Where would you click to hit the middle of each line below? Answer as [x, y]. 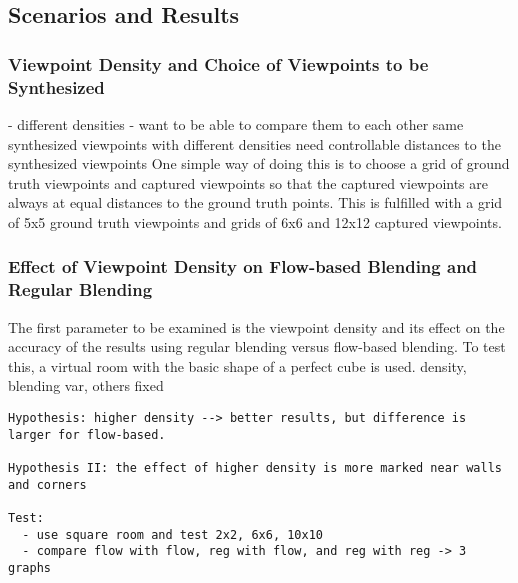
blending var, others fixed [86, 385]
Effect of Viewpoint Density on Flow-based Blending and [243, 266]
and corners [47, 484]
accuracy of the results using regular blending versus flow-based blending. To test [257, 346]
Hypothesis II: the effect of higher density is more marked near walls [255, 467]
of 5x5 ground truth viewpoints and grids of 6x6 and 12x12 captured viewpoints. [255, 221]
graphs [29, 567]
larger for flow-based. [87, 434]
